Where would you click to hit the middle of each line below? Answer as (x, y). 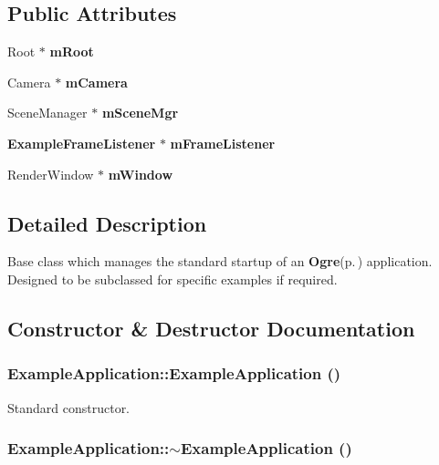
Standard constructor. (69, 407)
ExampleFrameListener (82, 143)
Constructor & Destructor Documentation (211, 328)
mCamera (96, 82)
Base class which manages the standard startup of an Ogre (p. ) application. (220, 261)
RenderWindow (51, 174)
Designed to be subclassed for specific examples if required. (172, 279)
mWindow (141, 174)
